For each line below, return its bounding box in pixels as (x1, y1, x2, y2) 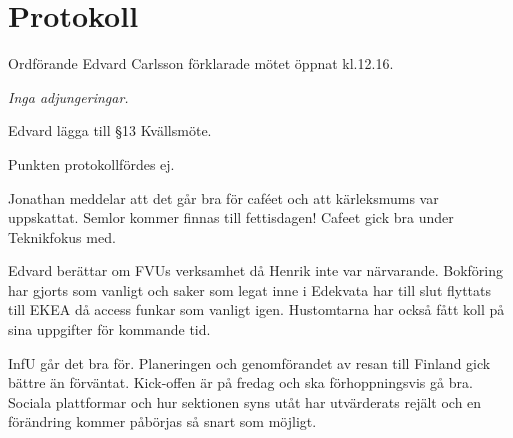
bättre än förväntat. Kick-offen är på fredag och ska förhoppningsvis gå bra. (8, 372, 473, 393)
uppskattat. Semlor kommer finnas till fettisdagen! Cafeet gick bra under (8, 207, 454, 228)
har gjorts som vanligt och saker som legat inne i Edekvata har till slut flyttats (8, 279, 492, 300)
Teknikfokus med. (8, 226, 116, 247)
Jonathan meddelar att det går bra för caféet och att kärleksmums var (8, 187, 439, 208)
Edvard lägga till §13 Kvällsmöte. (8, 120, 212, 141)
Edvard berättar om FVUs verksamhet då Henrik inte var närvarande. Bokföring (8, 260, 504, 281)
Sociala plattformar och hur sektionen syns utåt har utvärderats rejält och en (8, 391, 482, 412)
